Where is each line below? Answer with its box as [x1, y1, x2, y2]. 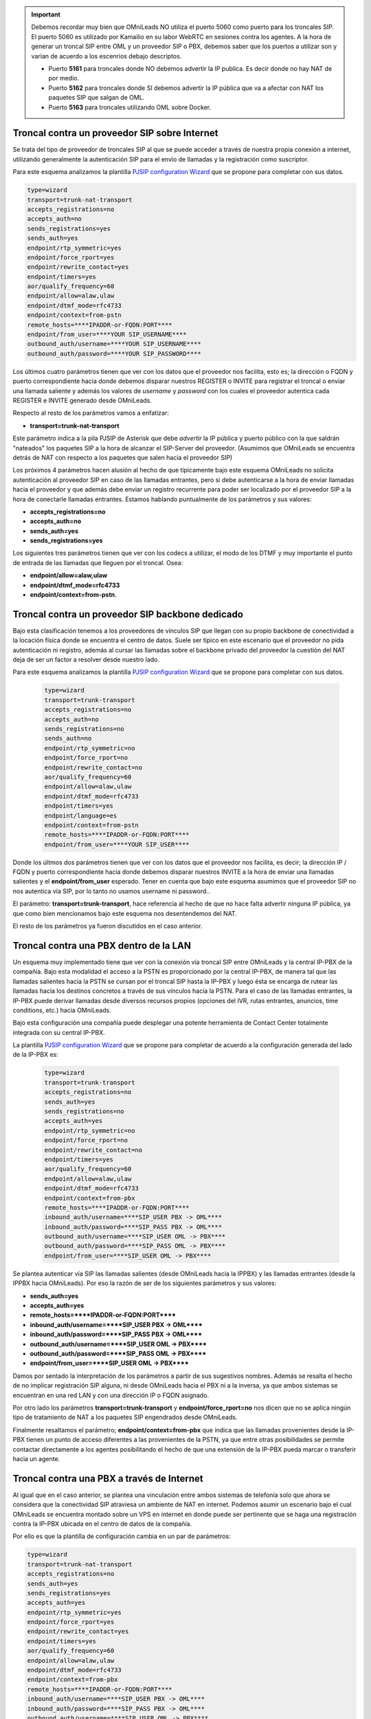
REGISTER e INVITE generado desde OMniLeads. [12, 396, 153, 404]
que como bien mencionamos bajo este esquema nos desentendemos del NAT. [12, 909, 237, 917]
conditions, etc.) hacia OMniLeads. [12, 1006, 111, 1014]
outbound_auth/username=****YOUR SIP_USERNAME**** [27, 340, 202, 348]
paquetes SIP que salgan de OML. [48, 94, 145, 102]
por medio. [48, 74, 79, 83]
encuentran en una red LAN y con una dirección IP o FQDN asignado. [12, 1391, 210, 1399]
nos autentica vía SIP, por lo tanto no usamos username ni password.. [12, 887, 210, 895]
